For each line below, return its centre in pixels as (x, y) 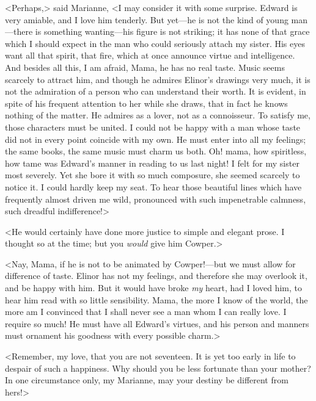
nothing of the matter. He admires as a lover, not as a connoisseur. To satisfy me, (158, 115)
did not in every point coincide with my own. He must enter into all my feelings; (156, 139)
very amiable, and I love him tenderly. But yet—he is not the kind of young (147, 19)
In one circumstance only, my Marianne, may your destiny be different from (147, 380)
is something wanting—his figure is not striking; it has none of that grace (172, 31)
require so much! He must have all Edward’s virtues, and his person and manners (157, 323)
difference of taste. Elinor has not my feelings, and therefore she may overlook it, (156, 276)
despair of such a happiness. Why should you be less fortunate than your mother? (158, 368)
